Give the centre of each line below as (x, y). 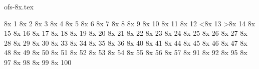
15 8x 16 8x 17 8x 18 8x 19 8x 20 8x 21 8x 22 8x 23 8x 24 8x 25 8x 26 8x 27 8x (126, 33)
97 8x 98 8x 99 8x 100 (38, 62)
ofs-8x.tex (19, 6)
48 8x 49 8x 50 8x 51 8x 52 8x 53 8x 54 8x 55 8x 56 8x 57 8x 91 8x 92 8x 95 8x (126, 52)
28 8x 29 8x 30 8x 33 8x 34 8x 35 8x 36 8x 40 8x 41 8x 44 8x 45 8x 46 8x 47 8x (126, 42)
